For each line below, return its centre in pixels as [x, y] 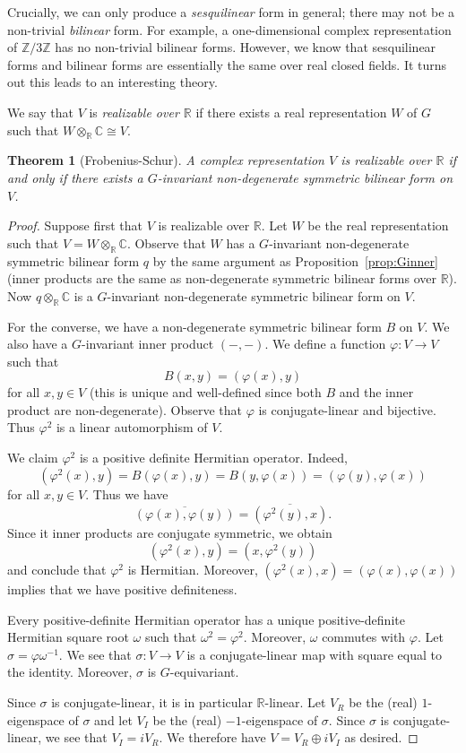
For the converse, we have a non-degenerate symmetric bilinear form [194, 326]
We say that [40, 112]
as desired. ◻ [381, 737]
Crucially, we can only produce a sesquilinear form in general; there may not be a [231, 12]
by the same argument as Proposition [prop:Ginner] [295, 260]
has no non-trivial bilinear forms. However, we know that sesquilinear [246, 47]
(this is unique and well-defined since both [205, 392]
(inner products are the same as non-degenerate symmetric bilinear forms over [222, 278]
